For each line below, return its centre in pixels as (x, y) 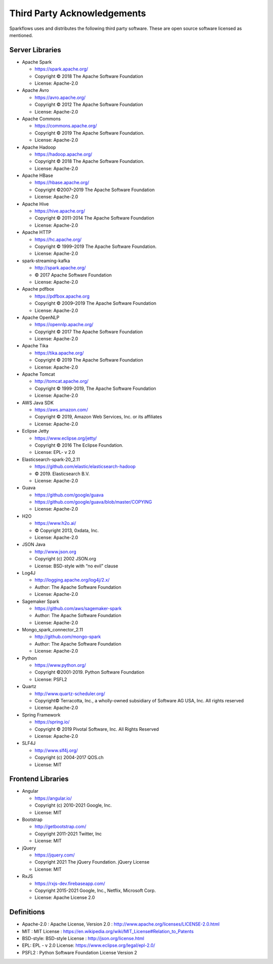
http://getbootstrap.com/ (60, 827)
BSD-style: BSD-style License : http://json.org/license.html (83, 938)
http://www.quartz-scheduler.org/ (70, 693)
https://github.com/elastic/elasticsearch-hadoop (85, 467)
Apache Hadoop (39, 147)
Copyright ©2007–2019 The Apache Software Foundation (95, 190)
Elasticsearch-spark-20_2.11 (51, 459)
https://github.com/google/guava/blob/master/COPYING (93, 502)
